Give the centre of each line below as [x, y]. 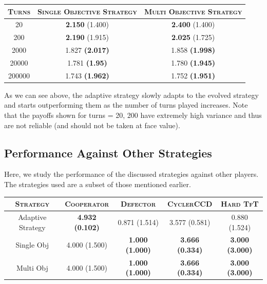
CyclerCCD [190, 204]
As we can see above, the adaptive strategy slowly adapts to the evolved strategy [131, 95]
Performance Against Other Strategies [108, 153]
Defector [138, 204]
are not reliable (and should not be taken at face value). [92, 125]
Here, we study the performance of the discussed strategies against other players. [131, 174]
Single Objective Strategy [87, 11]
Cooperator [87, 204]
